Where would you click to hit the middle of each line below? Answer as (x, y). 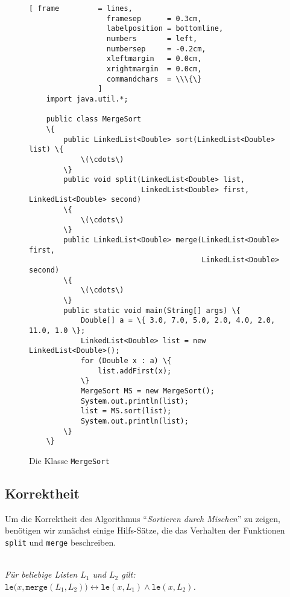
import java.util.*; (87, 99)
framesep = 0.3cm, (154, 18)
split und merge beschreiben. (61, 542)
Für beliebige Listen (41, 574)
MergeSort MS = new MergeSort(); (147, 391)
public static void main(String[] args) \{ (152, 310)
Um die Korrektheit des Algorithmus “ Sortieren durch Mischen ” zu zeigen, (143, 518)
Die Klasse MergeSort (69, 460)
